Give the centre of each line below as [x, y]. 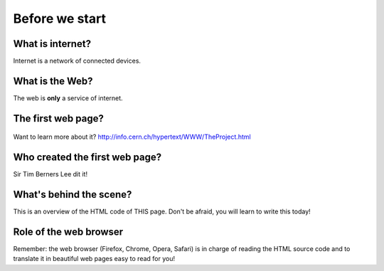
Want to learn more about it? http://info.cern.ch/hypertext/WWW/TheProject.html [132, 137]
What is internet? [52, 44]
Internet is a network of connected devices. [77, 61]
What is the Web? [53, 81]
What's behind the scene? [73, 195]
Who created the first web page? [87, 158]
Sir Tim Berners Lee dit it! [50, 174]
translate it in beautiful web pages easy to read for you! [94, 259]
